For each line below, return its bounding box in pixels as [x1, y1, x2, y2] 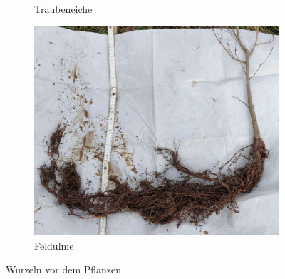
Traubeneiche [34, 1, 93, 16]
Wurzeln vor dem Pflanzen [6, 262, 122, 277]
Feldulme [34, 238, 74, 253]
